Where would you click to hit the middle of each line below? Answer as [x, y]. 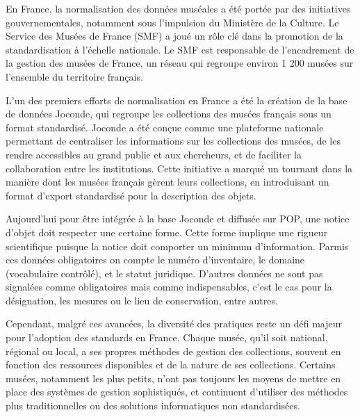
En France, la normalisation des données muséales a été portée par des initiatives [178, 8]
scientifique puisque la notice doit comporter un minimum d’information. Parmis [177, 246]
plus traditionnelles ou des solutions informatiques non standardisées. [153, 406]
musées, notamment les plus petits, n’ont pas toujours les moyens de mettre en [173, 378]
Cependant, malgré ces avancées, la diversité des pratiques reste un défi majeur [174, 324]
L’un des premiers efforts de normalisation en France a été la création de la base [177, 100]
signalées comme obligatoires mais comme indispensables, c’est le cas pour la [169, 287]
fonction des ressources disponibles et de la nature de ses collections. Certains [171, 365]
